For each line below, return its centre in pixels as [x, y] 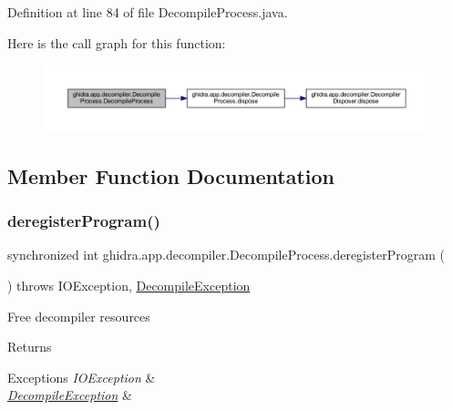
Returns [30, 347]
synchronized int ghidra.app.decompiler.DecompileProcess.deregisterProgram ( [226, 255]
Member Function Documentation [171, 175]
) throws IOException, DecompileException [129, 286]
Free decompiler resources [79, 316]
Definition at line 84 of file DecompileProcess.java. [148, 12]
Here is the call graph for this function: [117, 42]
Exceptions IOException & [82, 377]
